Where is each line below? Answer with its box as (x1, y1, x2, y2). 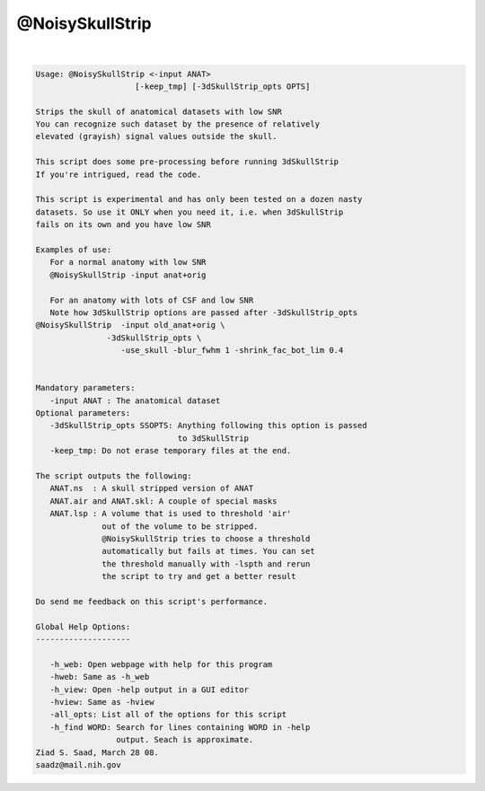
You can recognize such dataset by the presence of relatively (35, 119, 321, 129)
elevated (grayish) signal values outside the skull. (35, 131, 278, 142)
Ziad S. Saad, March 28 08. (35, 747, 159, 758)
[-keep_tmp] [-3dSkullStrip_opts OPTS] (135, 81, 311, 92)
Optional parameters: (35, 409, 131, 418)
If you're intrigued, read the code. (35, 169, 202, 180)
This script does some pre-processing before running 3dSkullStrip (35, 157, 339, 167)
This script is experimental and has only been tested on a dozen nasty (35, 194, 363, 205)
